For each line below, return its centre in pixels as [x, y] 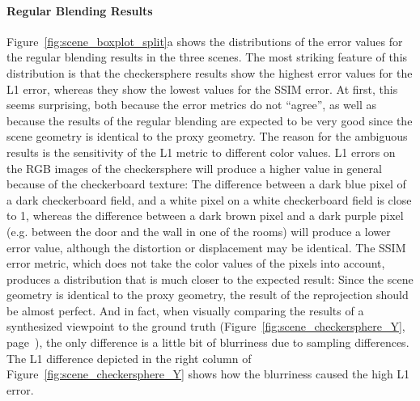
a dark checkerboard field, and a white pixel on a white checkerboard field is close [209, 199]
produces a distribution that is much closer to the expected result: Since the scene [210, 279]
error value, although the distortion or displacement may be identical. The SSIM [206, 247]
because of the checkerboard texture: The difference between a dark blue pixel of [206, 184]
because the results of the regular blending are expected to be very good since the [210, 120]
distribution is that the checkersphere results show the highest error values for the [210, 72]
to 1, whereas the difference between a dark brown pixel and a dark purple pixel [205, 215]
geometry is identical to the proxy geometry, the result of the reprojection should [208, 295]
